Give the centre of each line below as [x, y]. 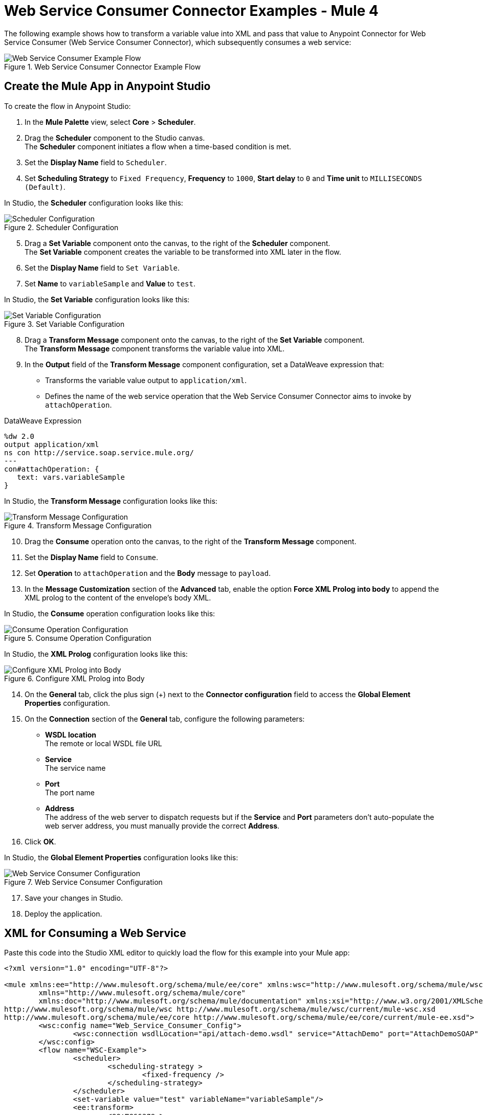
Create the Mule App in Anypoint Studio [107, 86]
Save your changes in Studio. [74, 898]
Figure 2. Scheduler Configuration [61, 227]
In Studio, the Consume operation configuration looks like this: [110, 613]
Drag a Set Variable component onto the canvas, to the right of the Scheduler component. [178, 243]
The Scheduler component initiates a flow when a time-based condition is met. [158, 146]
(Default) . [45, 187]
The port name [70, 792]
